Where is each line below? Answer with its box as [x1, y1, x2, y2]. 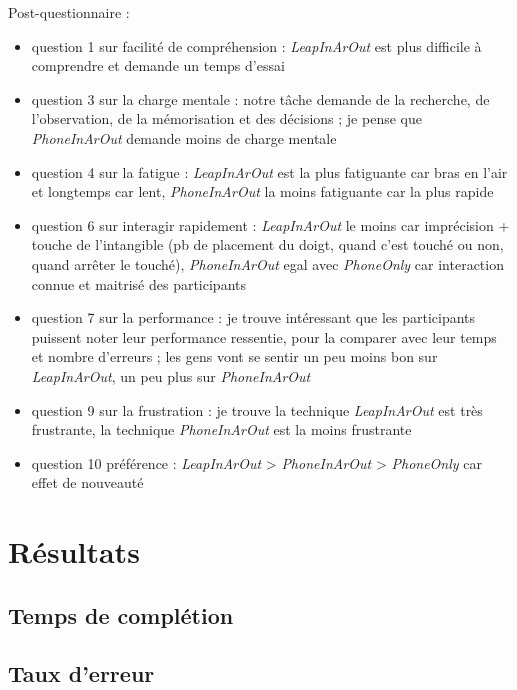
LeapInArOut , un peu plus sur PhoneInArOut [31, 365, 311, 386]
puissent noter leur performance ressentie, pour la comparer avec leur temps [31, 326, 497, 347]
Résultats [8, 531, 140, 572]
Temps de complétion [8, 599, 234, 630]
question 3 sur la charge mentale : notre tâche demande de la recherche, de [31, 88, 490, 109]
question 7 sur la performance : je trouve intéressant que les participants [31, 307, 476, 328]
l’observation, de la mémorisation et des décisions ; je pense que [31, 108, 422, 129]
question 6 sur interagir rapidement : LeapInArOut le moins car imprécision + [31, 214, 510, 235]
